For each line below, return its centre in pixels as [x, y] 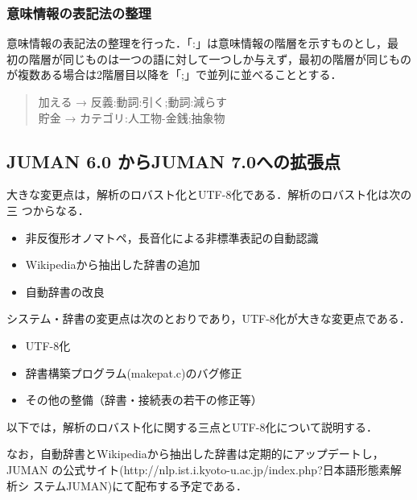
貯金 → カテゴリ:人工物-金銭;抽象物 [132, 117]
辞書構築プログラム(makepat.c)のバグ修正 [134, 372]
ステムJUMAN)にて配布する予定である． [140, 485]
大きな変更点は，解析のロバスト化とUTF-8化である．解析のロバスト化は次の [209, 194]
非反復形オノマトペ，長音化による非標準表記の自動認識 [172, 237]
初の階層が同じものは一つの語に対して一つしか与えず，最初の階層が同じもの [209, 58]
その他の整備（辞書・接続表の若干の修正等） [144, 400]
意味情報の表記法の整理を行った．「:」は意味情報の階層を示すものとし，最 [202, 43]
